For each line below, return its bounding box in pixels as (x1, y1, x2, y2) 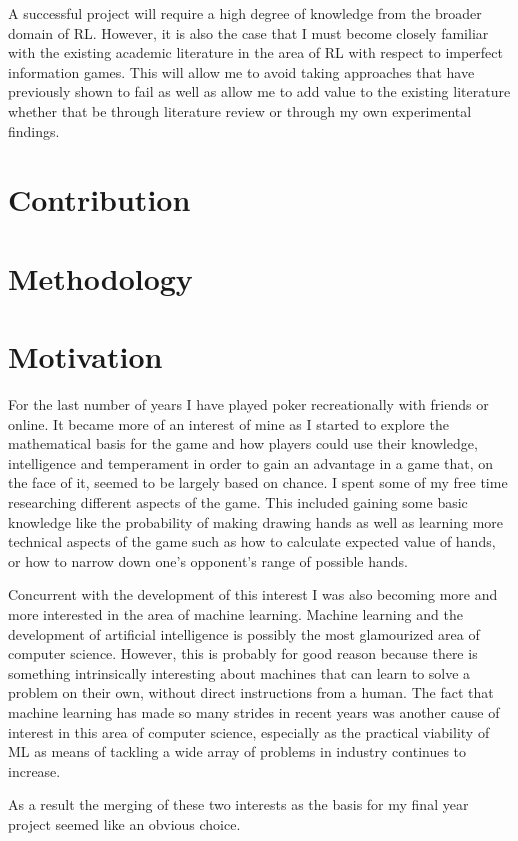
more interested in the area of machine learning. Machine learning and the (8, 603, 463, 624)
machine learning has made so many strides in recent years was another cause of (8, 701, 500, 722)
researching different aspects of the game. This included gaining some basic (8, 492, 468, 512)
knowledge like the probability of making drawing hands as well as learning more (8, 511, 504, 532)
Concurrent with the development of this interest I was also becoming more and (8, 584, 498, 605)
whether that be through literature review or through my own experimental (8, 100, 472, 121)
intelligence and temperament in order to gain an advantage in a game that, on (8, 452, 494, 473)
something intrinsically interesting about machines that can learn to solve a (8, 662, 471, 683)
